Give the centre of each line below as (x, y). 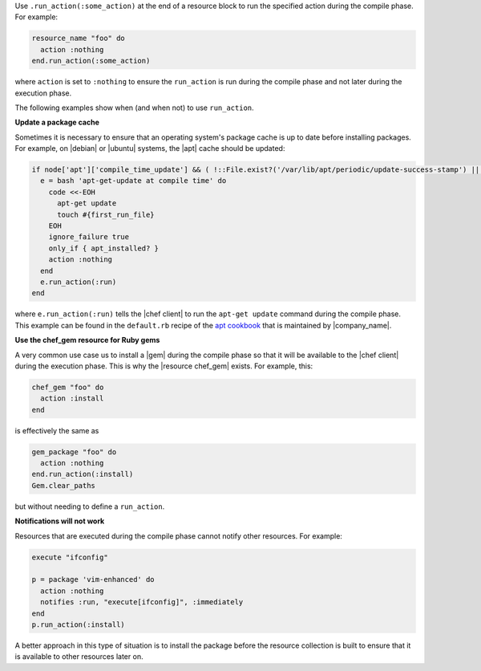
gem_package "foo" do (74, 452)
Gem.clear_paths (64, 485)
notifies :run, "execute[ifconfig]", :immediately (142, 602)
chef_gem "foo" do (68, 387)
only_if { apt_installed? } (104, 248)
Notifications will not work (60, 521)
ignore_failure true (89, 237)
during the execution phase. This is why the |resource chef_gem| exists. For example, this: (164, 366)
